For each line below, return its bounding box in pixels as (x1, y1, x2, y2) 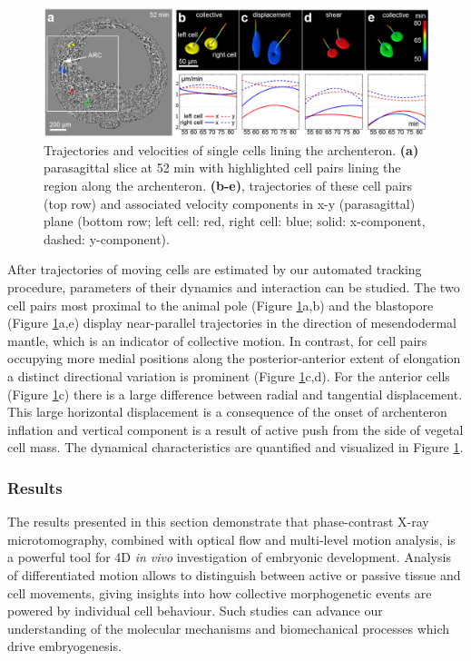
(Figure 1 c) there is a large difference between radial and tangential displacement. (7, 384, 463, 403)
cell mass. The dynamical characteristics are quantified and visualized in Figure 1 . (7, 438, 464, 457)
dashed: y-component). (44, 229, 170, 248)
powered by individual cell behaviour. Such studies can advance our (7, 601, 383, 620)
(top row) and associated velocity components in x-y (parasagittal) (44, 193, 416, 212)
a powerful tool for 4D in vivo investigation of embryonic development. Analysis (7, 548, 451, 567)
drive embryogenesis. (7, 636, 122, 656)
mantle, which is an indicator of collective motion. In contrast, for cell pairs (7, 330, 427, 350)
